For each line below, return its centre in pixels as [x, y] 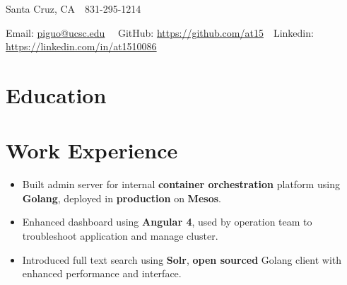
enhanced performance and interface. [102, 273]
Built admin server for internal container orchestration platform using [181, 184]
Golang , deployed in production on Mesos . [122, 198]
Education [56, 94]
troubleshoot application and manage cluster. [120, 236]
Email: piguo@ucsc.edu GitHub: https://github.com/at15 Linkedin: [160, 32]
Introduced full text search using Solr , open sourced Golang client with [182, 259]
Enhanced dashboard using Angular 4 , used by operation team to [167, 222]
